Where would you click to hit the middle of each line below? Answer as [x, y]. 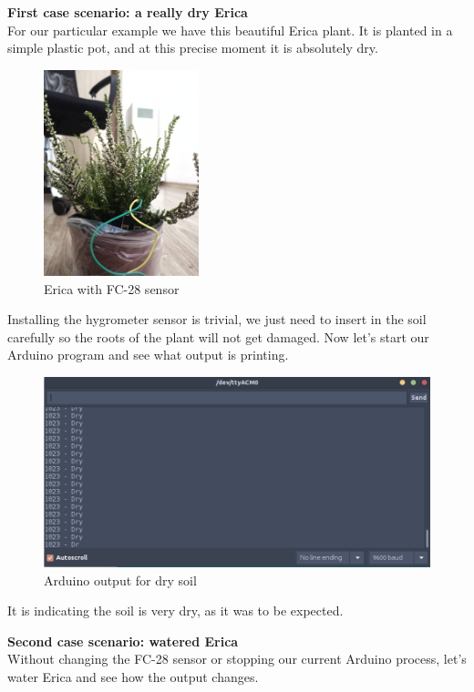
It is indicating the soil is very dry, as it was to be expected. [175, 611]
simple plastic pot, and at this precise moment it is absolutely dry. [193, 48]
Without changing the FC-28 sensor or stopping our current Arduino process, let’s [237, 659]
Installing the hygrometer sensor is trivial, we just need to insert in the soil [217, 319]
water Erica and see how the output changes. [133, 677]
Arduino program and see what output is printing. [148, 355]
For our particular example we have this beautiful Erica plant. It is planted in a [230, 30]
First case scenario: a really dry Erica [128, 12]
